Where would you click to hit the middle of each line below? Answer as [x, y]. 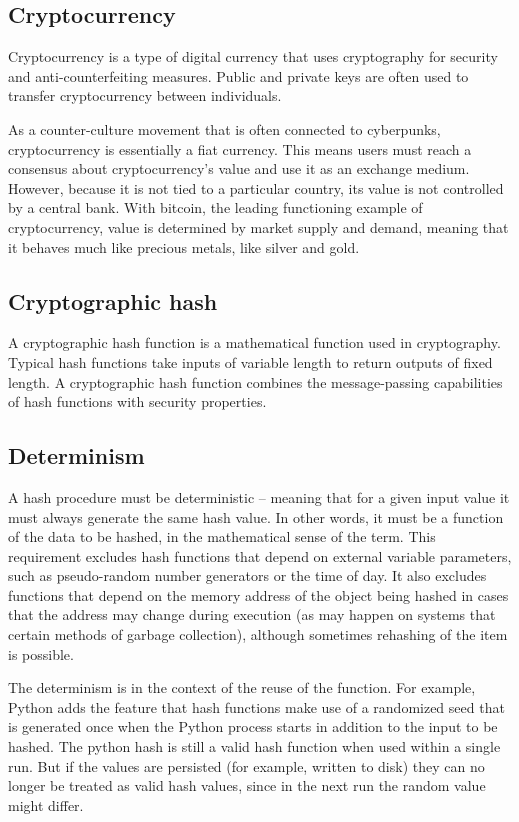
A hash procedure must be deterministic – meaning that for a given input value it [259, 496]
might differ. [46, 804]
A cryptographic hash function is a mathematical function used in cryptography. [254, 342]
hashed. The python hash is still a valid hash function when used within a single [254, 746]
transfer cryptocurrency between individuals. [145, 95]
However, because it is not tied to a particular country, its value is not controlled [256, 187]
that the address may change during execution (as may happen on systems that [252, 614]
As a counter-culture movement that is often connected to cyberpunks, [224, 128]
